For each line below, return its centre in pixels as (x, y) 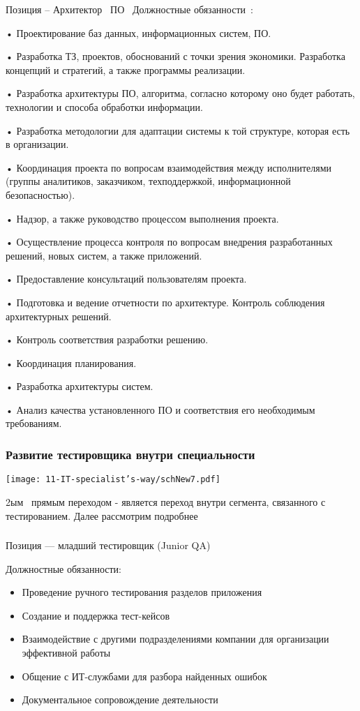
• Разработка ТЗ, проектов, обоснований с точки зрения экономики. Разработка (175, 56)
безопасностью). (40, 194)
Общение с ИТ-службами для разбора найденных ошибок (144, 676)
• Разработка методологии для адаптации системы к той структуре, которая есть (178, 130)
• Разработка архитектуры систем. (80, 386)
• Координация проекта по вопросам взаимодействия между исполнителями (168, 167)
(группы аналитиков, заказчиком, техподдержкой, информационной (148, 181)
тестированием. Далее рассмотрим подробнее (102, 515)
